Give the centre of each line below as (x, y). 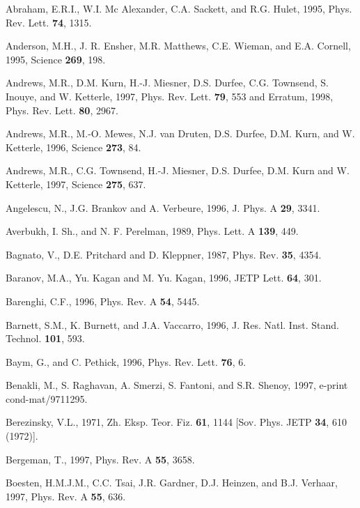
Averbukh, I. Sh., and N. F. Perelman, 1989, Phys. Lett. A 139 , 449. (152, 231)
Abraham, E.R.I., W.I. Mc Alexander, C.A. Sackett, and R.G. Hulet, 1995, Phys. (179, 8)
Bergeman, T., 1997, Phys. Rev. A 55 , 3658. (100, 459)
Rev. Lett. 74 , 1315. (49, 22)
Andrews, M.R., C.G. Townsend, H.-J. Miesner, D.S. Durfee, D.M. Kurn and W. (178, 170)
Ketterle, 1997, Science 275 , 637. (76, 184)
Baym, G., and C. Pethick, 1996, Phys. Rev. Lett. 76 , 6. (126, 361)
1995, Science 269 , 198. (56, 59)
